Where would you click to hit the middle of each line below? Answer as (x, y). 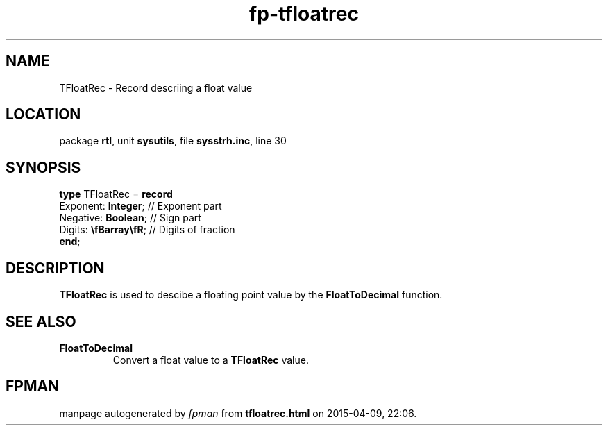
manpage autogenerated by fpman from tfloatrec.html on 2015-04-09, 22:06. (238, 413)
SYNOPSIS (43, 167)
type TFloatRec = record (116, 194)
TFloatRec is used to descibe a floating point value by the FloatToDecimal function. (251, 295)
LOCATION (43, 115)
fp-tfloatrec (304, 14)
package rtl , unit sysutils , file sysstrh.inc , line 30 (173, 141)
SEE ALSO (41, 321)
